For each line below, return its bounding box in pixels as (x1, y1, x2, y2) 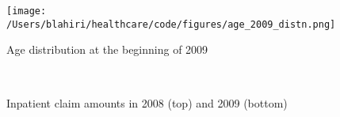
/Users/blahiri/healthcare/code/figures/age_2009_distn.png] (6, 18, 336, 30)
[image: (6, 6, 47, 17)
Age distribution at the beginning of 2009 (6, 41, 208, 58)
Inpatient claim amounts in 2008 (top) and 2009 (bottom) (6, 94, 288, 111)
